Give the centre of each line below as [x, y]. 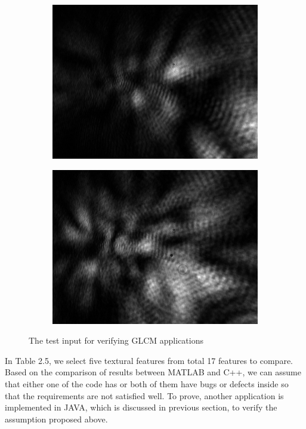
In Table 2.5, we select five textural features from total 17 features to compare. [149, 360]
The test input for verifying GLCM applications [116, 340]
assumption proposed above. [56, 419]
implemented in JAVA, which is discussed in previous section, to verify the [141, 407]
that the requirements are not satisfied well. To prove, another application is [144, 395]
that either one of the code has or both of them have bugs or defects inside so [147, 383]
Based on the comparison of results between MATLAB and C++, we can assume [153, 372]
